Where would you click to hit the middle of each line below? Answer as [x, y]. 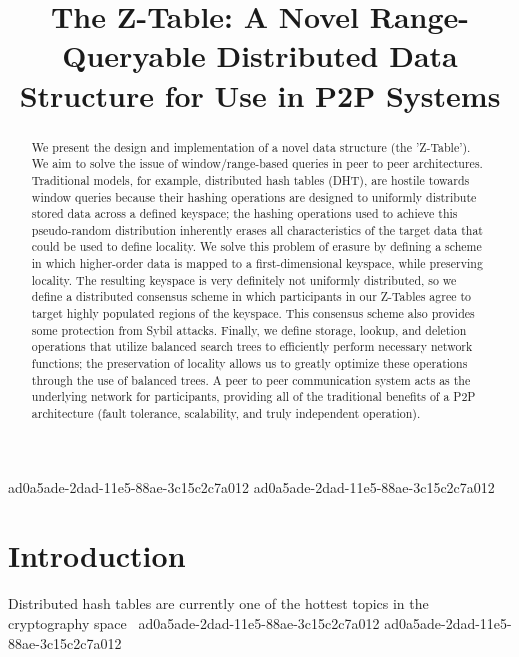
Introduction [97, 555]
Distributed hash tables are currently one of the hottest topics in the [218, 603]
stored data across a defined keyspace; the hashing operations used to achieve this [244, 213]
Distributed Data [337, 55]
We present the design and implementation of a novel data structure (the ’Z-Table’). [251, 146]
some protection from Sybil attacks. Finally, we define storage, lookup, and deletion [249, 329]
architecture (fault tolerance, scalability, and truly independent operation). [226, 413]
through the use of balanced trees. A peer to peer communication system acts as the [251, 379]
